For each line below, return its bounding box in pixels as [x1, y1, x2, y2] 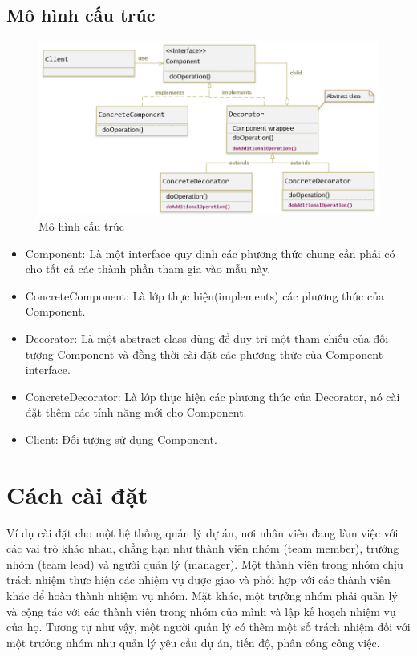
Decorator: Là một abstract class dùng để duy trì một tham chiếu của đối [25, 329, 389, 346]
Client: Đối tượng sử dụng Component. [25, 430, 217, 447]
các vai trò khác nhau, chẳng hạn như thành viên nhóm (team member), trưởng [6, 540, 399, 557]
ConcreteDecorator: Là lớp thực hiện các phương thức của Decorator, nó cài [25, 388, 400, 404]
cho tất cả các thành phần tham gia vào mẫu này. [25, 260, 271, 277]
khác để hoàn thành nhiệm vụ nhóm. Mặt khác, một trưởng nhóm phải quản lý [6, 587, 398, 604]
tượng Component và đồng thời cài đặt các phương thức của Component [25, 345, 383, 362]
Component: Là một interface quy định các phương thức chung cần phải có [25, 244, 395, 261]
